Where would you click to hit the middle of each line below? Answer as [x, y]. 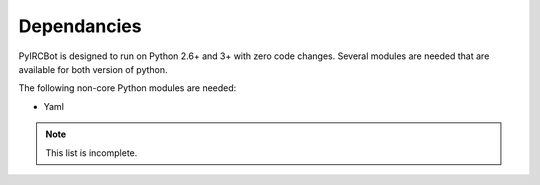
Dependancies [80, 26]
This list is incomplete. [91, 152]
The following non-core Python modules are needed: [127, 88]
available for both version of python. [93, 69]
